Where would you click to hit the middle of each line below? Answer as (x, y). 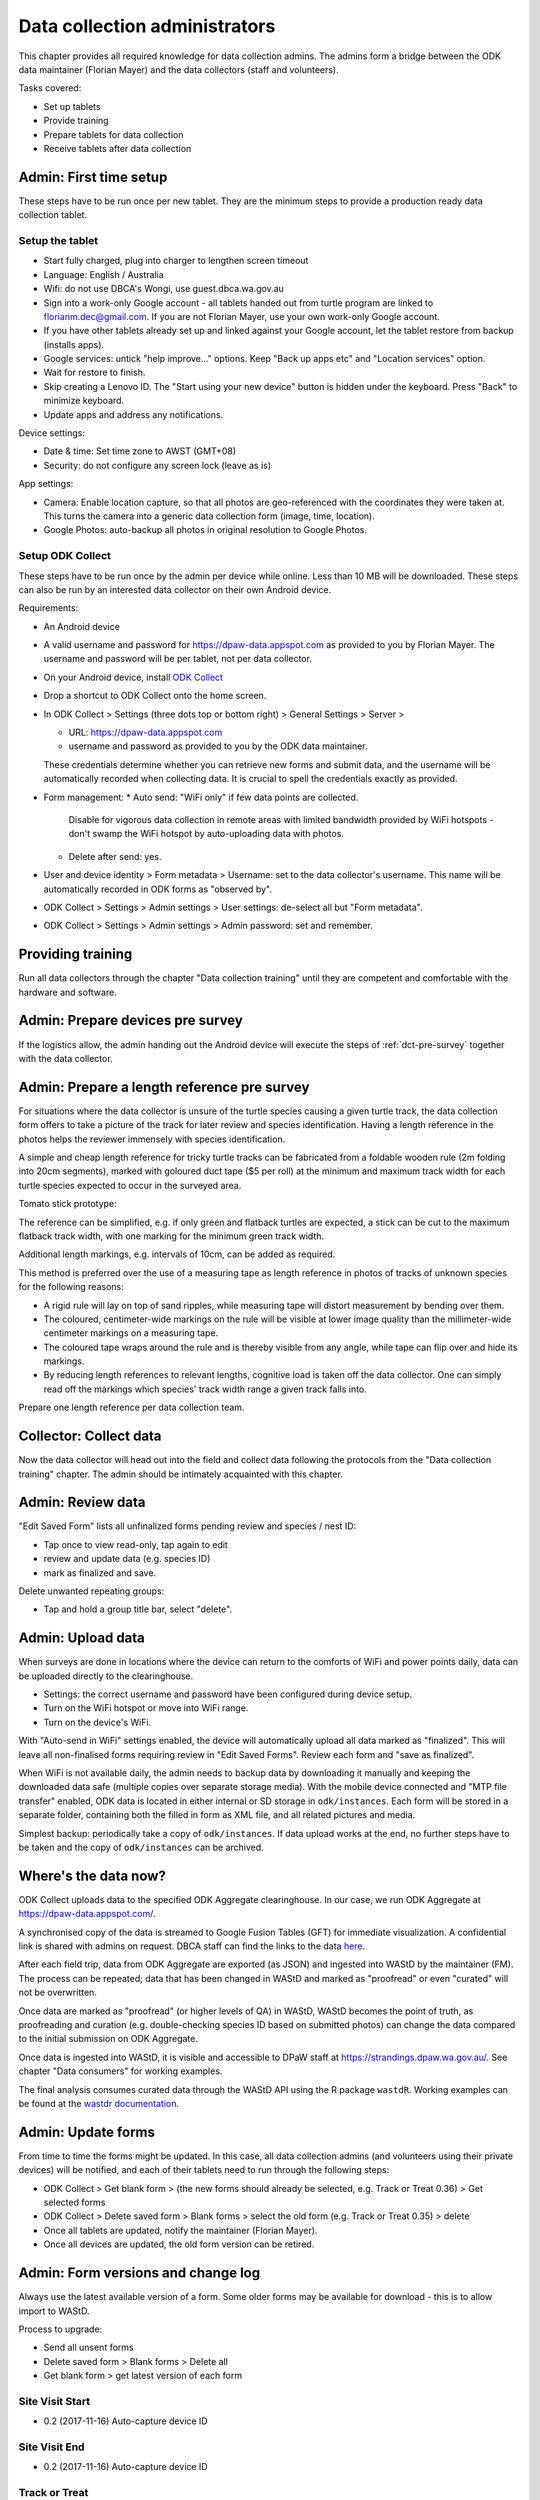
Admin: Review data (82, 1502)
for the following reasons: (71, 1287)
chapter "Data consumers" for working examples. (120, 2071)
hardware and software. (67, 992)
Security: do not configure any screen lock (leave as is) (157, 465)
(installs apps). (74, 344)
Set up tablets (72, 106)
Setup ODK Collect (65, 556)
